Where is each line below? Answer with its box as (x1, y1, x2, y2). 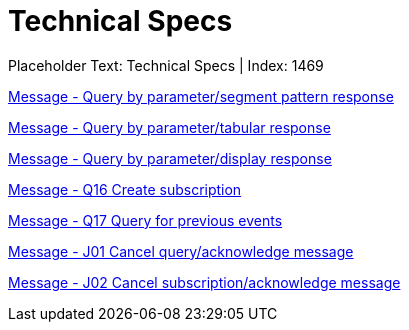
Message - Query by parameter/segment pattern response (8, 87, 394, 105)
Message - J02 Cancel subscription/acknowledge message (8, 273, 401, 291)
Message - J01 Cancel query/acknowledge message (8, 242, 354, 260)
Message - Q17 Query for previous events (8, 211, 283, 229)
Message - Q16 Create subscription (8, 180, 242, 198)
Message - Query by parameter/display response (8, 149, 332, 167)
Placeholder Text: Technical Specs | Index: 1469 (8, 56, 324, 74)
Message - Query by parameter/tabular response (8, 118, 331, 136)
